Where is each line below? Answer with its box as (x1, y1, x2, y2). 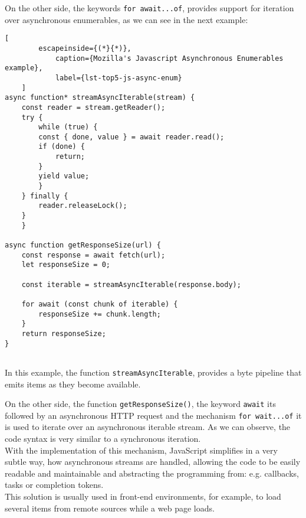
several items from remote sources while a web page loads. (5, 501, 215, 514)
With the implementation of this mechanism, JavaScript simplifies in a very (5, 444, 278, 456)
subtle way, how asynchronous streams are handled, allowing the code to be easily (5, 455, 301, 468)
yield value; (38, 172, 90, 181)
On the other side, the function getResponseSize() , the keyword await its (5, 398, 276, 410)
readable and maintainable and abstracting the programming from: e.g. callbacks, (5, 467, 299, 479)
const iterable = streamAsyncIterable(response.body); (21, 280, 241, 289)
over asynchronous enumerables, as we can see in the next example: (5, 13, 248, 25)
